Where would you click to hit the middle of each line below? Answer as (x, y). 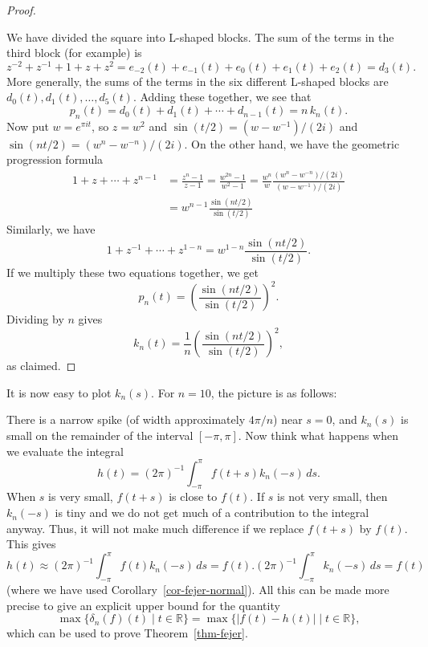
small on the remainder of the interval (100, 435)
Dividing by (35, 319)
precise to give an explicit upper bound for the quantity (143, 605)
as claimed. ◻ (41, 366)
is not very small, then (332, 496)
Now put (28, 126)
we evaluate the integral (65, 451)
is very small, (81, 496)
